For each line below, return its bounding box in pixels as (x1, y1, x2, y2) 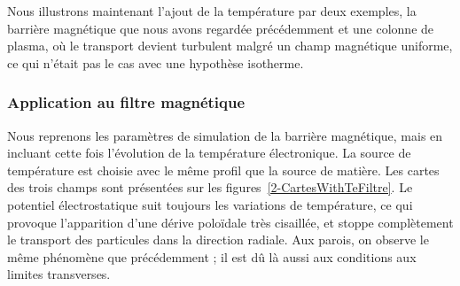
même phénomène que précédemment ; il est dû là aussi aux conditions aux (7, 247, 417, 266)
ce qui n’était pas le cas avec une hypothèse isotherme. (7, 53, 304, 72)
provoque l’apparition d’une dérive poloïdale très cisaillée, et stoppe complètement (7, 213, 454, 231)
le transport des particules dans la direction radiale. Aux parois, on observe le (7, 230, 429, 249)
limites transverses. (7, 265, 111, 283)
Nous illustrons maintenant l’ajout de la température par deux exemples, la (7, 2, 417, 19)
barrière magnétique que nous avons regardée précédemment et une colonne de (7, 19, 434, 37)
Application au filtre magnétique (7, 91, 246, 113)
